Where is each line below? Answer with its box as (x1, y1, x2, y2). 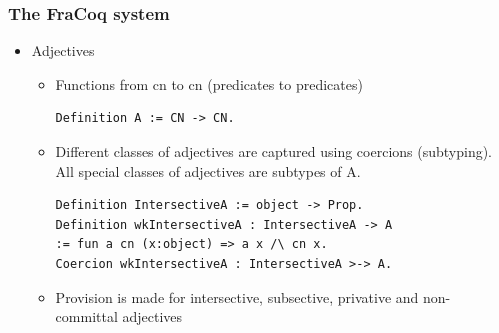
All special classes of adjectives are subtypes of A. (55, 160, 361, 181)
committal (55, 306, 118, 327)
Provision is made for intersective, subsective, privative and (55, 286, 419, 307)
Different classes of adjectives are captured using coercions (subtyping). (55, 141, 493, 161)
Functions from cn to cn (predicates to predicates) (55, 73, 363, 94)
